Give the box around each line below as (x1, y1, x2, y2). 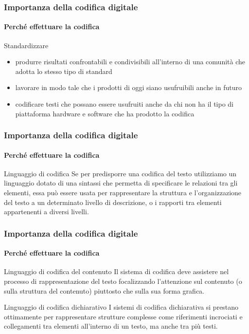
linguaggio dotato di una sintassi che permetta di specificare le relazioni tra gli (4, 178, 238, 188)
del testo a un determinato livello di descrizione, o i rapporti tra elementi (4, 197, 222, 207)
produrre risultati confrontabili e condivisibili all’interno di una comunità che (15, 56, 246, 67)
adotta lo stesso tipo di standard (15, 66, 112, 76)
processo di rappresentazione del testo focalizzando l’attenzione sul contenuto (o (4, 276, 242, 286)
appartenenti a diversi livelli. (4, 206, 89, 217)
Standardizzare (4, 40, 49, 50)
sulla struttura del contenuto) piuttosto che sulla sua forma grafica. (4, 285, 205, 296)
